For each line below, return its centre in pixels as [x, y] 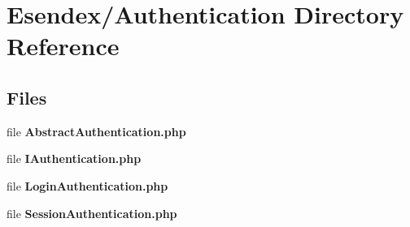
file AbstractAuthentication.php [96, 131]
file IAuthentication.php [74, 158]
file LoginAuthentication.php [87, 185]
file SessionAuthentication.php [92, 213]
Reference [63, 46]
